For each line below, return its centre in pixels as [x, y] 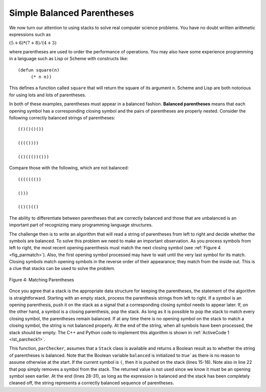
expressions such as [30, 34]
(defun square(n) [39, 70]
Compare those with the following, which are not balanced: [69, 168]
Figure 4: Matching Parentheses [42, 279]
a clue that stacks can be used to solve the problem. [62, 269]
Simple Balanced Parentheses [71, 13]
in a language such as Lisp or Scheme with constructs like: [68, 59]
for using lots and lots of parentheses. [48, 95]
